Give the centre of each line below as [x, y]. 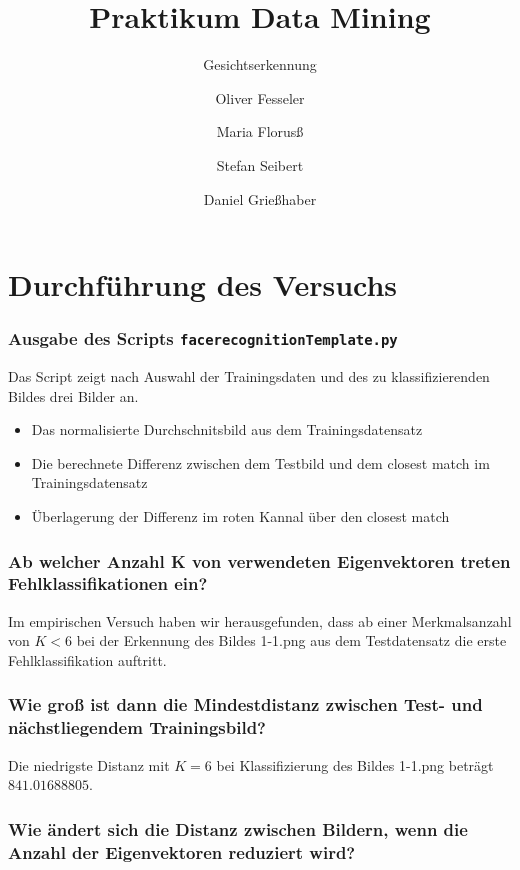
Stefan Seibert [260, 164]
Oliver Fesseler [260, 97]
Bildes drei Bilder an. [73, 395]
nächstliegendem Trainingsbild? [137, 727]
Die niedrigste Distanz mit [89, 764]
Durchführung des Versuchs [203, 284]
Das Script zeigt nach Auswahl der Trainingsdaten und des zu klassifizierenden [249, 376]
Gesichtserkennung [260, 64]
